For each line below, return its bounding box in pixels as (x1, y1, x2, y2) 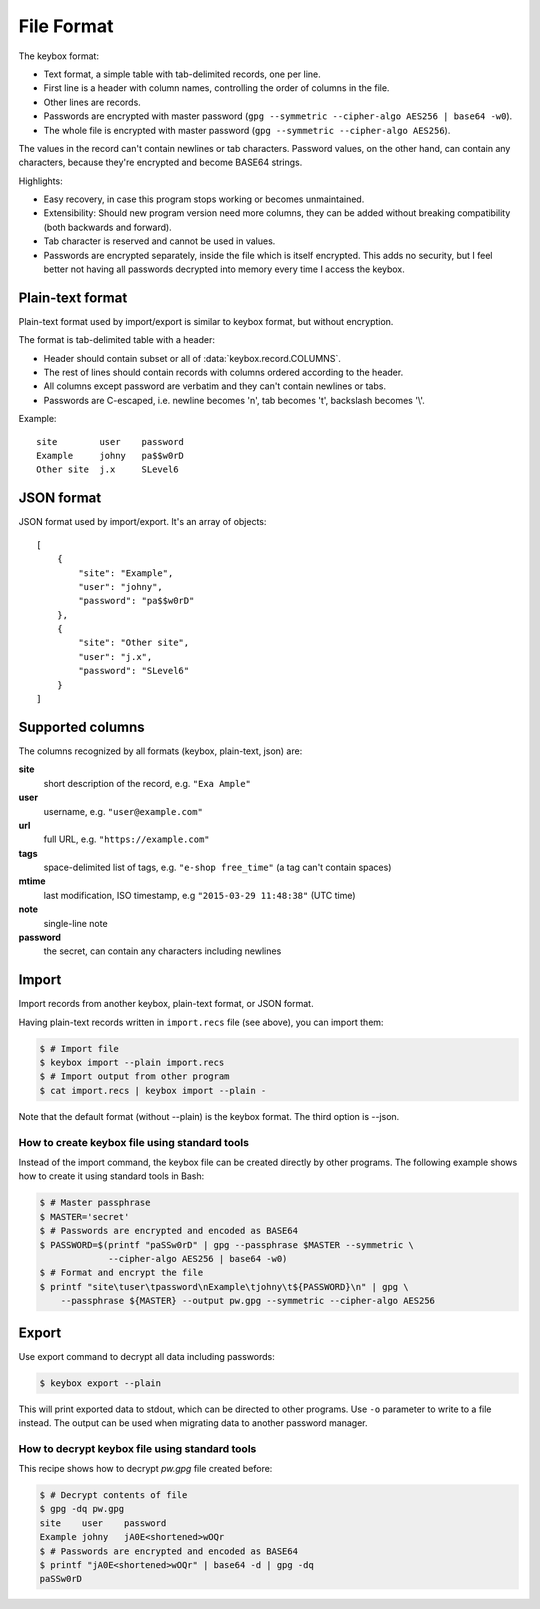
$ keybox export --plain (39, 1377, 162, 1389)
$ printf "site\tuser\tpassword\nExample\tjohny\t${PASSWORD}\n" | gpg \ (39, 1281, 409, 1292)
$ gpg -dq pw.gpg (39, 1503, 125, 1515)
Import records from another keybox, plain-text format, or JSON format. (18, 998, 314, 1010)
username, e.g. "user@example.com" (43, 805, 204, 817)
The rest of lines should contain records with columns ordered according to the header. (43, 366, 404, 379)
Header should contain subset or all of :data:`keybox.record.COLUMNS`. (43, 352, 342, 364)
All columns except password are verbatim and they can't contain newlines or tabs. (43, 380, 387, 392)
